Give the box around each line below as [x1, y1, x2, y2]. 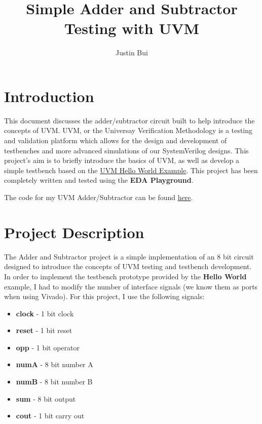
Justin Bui [116, 47, 148, 58]
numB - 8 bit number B [16, 376, 93, 387]
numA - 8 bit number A [16, 359, 93, 370]
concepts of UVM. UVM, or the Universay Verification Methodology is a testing [4, 125, 253, 136]
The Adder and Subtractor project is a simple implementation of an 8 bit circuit [4, 251, 254, 262]
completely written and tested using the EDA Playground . [4, 175, 194, 185]
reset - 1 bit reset [16, 325, 72, 336]
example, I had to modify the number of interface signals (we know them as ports [4, 281, 258, 291]
